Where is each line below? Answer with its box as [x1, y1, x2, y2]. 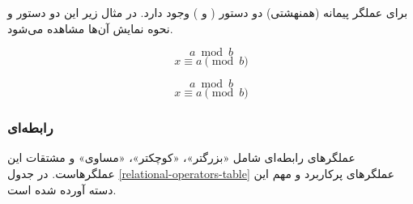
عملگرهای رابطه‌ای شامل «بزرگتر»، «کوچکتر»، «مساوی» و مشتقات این [7, 149, 356, 166]
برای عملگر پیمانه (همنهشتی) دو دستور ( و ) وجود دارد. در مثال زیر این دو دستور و [7, 4, 408, 20]
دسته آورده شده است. [7, 181, 117, 198]
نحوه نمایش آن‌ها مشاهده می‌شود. [7, 19, 173, 36]
